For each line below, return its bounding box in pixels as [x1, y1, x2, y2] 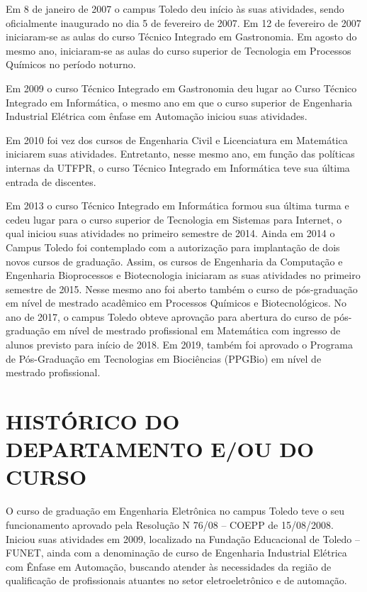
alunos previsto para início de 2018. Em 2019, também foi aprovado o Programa [6, 337, 353, 352]
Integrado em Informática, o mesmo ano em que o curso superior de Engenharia [6, 94, 353, 109]
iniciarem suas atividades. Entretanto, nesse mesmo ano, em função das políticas [6, 146, 355, 161]
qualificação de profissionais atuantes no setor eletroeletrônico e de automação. [6, 573, 347, 588]
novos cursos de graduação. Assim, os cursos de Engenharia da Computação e [6, 253, 343, 268]
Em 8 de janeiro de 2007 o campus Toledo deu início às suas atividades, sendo [6, 1, 344, 16]
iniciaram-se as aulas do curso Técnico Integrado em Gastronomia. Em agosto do [6, 29, 357, 44]
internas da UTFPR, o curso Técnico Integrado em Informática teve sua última [6, 160, 350, 175]
